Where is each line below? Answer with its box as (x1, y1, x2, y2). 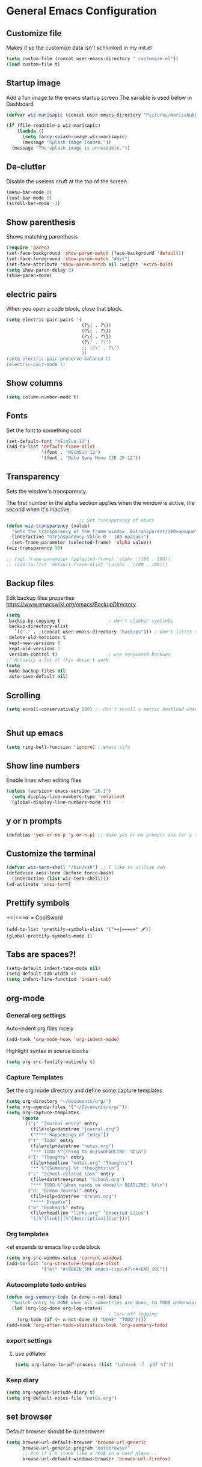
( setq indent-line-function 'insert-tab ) (6, 977, 112, 983)
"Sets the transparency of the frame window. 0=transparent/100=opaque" (11, 528, 198, 534)
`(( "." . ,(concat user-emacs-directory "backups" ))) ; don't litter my (14, 629, 200, 635)
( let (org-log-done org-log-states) (11, 1305, 103, 1311)
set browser (6, 1412, 52, 1422)
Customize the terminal (6, 849, 96, 859)
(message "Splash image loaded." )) (22, 139, 112, 145)
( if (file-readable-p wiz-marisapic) (6, 123, 101, 129)
